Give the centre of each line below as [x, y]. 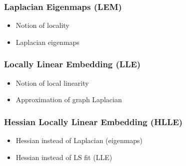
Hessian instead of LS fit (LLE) [64, 157]
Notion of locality [42, 25]
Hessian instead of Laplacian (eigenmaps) [79, 140]
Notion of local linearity [52, 83]
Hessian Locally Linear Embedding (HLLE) [93, 121]
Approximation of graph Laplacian [69, 99]
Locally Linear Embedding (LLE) [72, 64]
